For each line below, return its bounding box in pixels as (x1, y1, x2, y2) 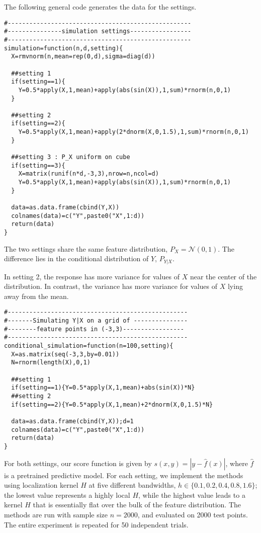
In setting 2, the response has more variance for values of (4, 271, 180, 281)
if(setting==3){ (11, 162, 65, 169)
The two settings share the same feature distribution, (4, 243, 168, 254)
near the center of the (190, 271, 257, 281)
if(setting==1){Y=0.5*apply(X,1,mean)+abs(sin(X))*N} (11, 384, 195, 392)
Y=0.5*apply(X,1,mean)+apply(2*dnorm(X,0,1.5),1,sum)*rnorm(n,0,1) (18, 128, 249, 136)
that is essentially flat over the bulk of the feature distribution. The (33, 499, 241, 510)
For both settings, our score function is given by (4, 458, 152, 468)
